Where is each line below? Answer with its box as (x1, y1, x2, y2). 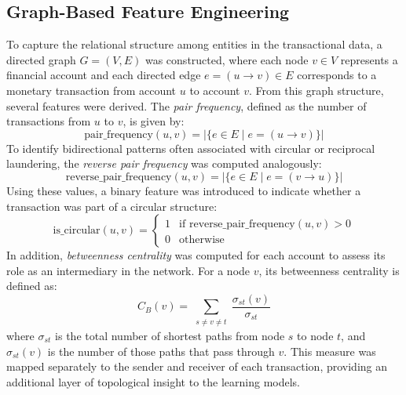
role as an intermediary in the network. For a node (6, 262, 251, 278)
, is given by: (123, 113, 185, 129)
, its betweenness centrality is (258, 262, 400, 278)
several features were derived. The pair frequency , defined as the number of (6, 97, 367, 114)
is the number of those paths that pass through (47, 342, 275, 359)
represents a (340, 51, 398, 67)
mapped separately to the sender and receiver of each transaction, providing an (6, 358, 388, 375)
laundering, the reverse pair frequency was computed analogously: (6, 155, 322, 172)
